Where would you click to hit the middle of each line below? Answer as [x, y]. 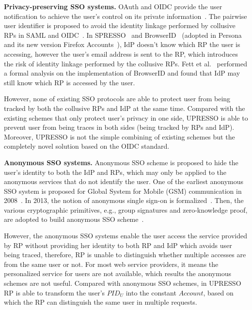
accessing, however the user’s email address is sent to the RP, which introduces [121, 54]
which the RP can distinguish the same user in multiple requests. [101, 302]
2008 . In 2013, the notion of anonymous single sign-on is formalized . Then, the [124, 200]
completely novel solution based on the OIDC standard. [87, 146]
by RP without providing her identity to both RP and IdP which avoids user [118, 245]
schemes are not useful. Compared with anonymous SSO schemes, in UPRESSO [123, 283]
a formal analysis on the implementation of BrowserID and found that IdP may [122, 73]
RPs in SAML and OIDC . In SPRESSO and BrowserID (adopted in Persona [123, 35]
